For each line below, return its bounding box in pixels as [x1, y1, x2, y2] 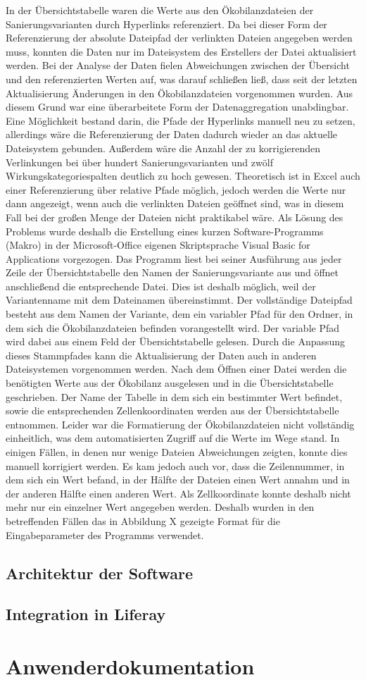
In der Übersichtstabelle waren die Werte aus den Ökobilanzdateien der [6, 3, 314, 17]
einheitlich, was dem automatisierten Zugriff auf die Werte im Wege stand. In [6, 431, 340, 445]
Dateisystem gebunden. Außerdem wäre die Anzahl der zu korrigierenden [6, 140, 321, 155]
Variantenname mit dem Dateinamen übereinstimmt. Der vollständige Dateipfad [6, 292, 353, 307]
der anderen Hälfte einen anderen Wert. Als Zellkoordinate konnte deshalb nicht [6, 486, 351, 500]
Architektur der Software [6, 562, 193, 583]
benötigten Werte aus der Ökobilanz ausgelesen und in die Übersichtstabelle [6, 376, 334, 390]
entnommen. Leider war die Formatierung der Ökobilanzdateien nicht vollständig [6, 416, 355, 431]
